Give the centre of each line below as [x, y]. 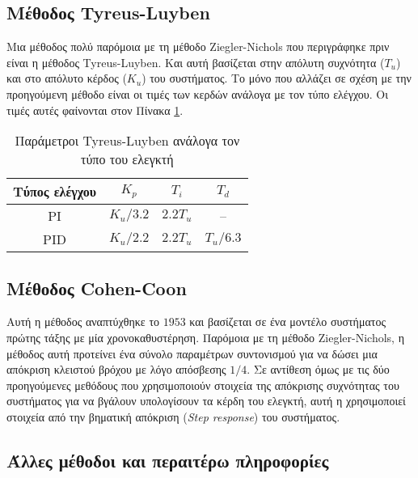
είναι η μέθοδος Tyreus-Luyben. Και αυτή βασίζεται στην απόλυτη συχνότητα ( [196, 62]
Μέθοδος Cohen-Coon [97, 288]
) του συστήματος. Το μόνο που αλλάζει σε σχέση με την [277, 78]
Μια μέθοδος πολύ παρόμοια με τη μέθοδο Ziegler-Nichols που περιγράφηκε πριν [198, 47]
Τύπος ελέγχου [55, 192]
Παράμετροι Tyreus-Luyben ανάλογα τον [127, 141]
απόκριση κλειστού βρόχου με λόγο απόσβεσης [116, 369]
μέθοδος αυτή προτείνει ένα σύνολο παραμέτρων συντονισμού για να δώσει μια [192, 353]
